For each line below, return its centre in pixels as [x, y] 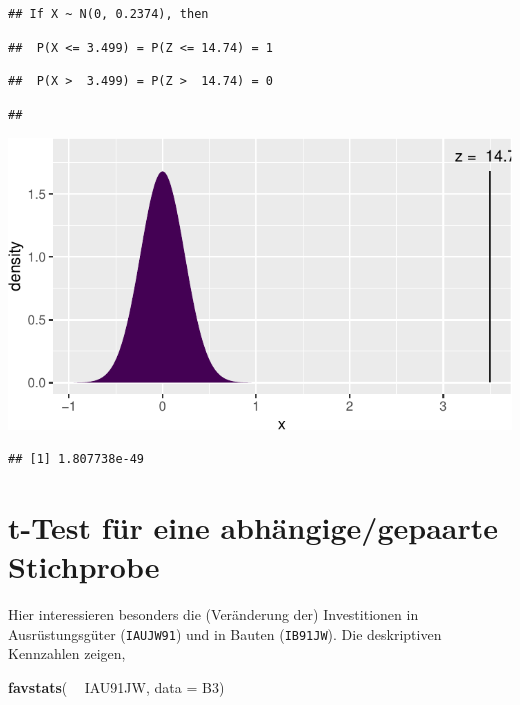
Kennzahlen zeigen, [67, 653]
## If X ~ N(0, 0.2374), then [108, 14]
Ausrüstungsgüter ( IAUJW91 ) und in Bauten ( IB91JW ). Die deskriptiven [225, 633]
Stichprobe [84, 565]
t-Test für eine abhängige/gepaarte [253, 526]
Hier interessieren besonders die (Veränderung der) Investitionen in [213, 613]
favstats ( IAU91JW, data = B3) [116, 686]
